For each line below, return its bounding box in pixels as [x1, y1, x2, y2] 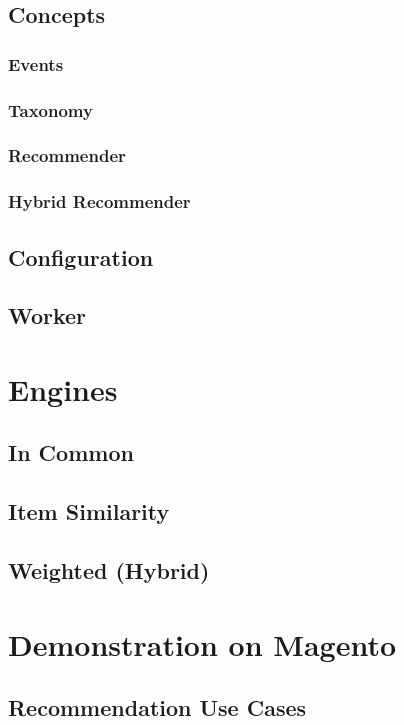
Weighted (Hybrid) [8, 555, 210, 586]
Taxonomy [8, 97, 93, 122]
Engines [8, 368, 118, 409]
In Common [8, 437, 134, 468]
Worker [8, 300, 87, 331]
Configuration [8, 241, 154, 272]
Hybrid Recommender [8, 189, 191, 214]
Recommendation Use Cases [8, 692, 307, 723]
